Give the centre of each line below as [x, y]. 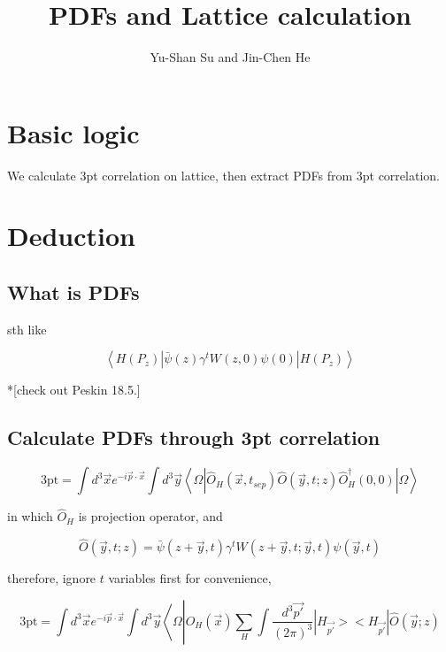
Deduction [71, 236]
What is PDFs [73, 292]
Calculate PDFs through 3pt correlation [194, 437]
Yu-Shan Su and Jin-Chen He [230, 57]
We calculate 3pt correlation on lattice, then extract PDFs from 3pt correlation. [223, 175]
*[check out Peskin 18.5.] [74, 390]
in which [30, 516]
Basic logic [73, 132]
